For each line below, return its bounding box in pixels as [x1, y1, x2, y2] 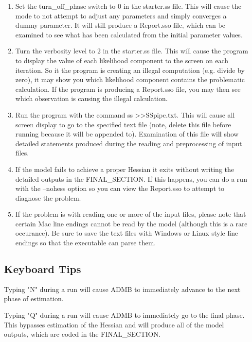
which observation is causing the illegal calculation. [15, 93, 168, 103]
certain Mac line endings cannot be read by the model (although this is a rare [15, 218, 248, 228]
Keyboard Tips [4, 261, 81, 276]
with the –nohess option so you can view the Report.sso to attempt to [15, 183, 224, 193]
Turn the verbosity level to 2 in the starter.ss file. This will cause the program [15, 46, 249, 56]
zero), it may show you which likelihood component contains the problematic [15, 74, 245, 85]
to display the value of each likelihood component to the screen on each [15, 55, 229, 65]
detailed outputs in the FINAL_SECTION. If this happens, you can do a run [15, 173, 247, 184]
